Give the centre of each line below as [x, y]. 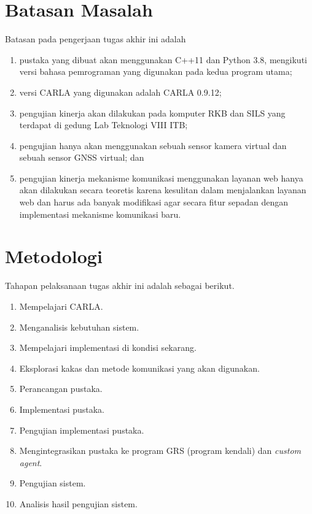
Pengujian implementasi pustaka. [82, 430]
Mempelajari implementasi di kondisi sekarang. [108, 347]
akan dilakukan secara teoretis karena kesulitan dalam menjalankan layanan [163, 190]
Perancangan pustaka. [61, 389]
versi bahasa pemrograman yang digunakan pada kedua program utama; [156, 71]
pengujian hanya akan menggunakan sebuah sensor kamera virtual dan [153, 145]
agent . [31, 462]
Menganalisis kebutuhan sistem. [79, 327]
